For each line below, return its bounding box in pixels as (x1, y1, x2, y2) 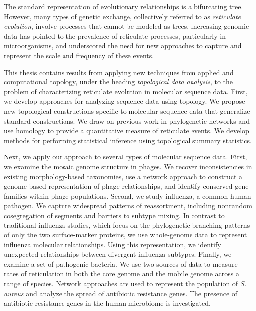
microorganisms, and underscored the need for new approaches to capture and (4, 40, 242, 51)
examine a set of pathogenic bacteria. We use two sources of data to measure (4, 258, 238, 269)
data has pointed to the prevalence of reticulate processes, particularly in (4, 30, 226, 41)
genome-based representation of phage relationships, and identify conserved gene (4, 181, 249, 191)
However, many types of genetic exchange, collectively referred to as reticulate (4, 11, 241, 21)
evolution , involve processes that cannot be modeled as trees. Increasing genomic (4, 21, 249, 31)
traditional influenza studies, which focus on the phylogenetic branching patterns (4, 220, 250, 230)
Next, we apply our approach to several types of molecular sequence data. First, (4, 152, 247, 162)
